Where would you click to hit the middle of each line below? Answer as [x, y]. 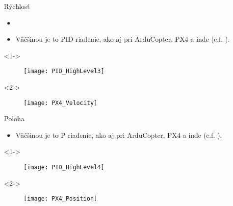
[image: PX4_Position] [61, 199]
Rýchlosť [17, 6]
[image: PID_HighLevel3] [64, 71]
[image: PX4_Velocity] [61, 103]
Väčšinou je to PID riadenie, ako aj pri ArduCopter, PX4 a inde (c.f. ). [123, 39]
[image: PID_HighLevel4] [64, 167]
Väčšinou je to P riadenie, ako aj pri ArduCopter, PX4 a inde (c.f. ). [119, 135]
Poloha [14, 118]
